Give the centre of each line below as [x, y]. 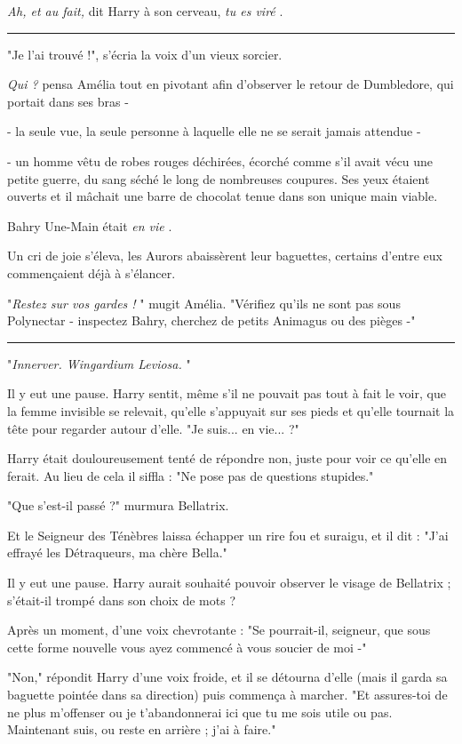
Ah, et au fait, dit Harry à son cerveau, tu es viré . [145, 11]
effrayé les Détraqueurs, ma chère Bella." [117, 552]
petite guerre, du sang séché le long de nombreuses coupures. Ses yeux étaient [219, 178]
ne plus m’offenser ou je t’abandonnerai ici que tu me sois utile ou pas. [200, 712]
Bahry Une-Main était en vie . [90, 225]
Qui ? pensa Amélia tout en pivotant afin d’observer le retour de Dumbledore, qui [231, 84]
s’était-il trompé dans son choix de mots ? [121, 600]
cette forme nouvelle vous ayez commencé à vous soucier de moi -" [187, 647]
